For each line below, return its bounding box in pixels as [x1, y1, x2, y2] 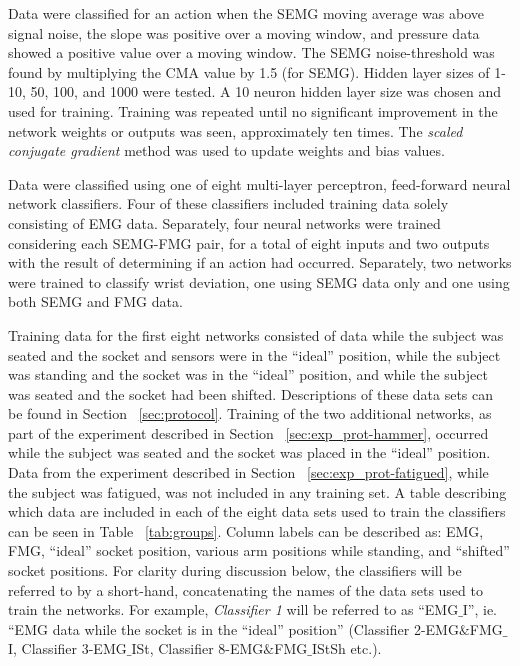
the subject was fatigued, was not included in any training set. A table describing [8, 481, 507, 502]
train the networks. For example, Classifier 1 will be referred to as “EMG [8, 599, 459, 620]
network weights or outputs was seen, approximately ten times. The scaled [8, 120, 463, 141]
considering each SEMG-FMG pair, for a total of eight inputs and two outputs [8, 232, 490, 253]
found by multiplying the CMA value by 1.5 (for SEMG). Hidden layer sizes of [8, 61, 490, 82]
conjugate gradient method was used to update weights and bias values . [8, 140, 445, 161]
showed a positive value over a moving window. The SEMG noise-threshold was [8, 42, 495, 63]
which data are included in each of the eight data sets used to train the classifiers [8, 501, 506, 522]
